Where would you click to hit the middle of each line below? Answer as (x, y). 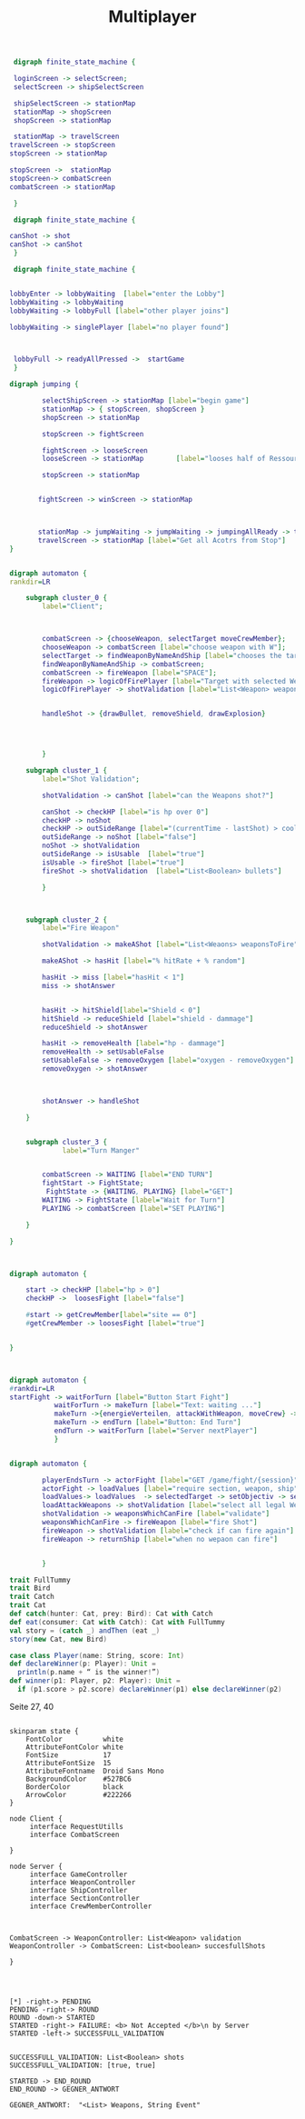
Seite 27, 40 (32, 1706)
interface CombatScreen (74, 1834)
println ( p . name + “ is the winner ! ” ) (89, 1673)
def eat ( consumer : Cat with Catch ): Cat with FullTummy (117, 1622)
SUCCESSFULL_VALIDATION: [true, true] (83, 2065)
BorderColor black (75, 1787)
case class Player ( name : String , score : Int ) (97, 1655)
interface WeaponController (83, 1882)
